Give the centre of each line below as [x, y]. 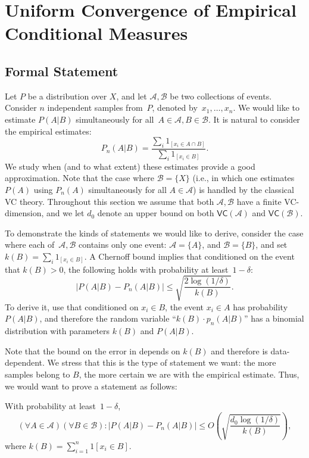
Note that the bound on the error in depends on [93, 350]
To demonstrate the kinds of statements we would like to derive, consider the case [154, 233]
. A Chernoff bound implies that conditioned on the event [189, 256]
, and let [132, 96]
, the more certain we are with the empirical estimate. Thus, [189, 374]
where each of [30, 244]
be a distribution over [67, 96]
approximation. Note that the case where [79, 178]
